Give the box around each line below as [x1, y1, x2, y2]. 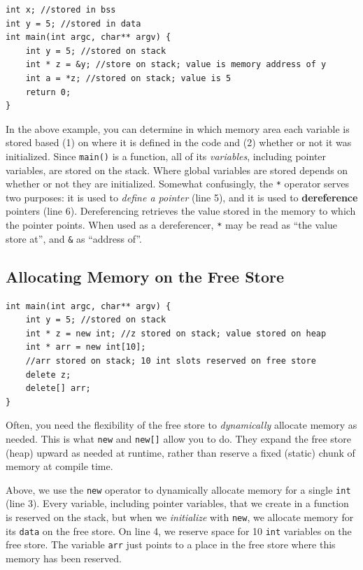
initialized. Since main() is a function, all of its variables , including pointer [6, 148, 327, 163]
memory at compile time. [6, 459, 113, 473]
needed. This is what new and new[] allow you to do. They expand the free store [6, 431, 351, 446]
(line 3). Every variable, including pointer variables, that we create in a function [6, 496, 349, 511]
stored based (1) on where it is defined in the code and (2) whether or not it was [6, 135, 352, 150]
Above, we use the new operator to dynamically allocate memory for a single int [6, 482, 351, 497]
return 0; [25, 87, 71, 97]
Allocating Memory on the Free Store [6, 265, 285, 287]
